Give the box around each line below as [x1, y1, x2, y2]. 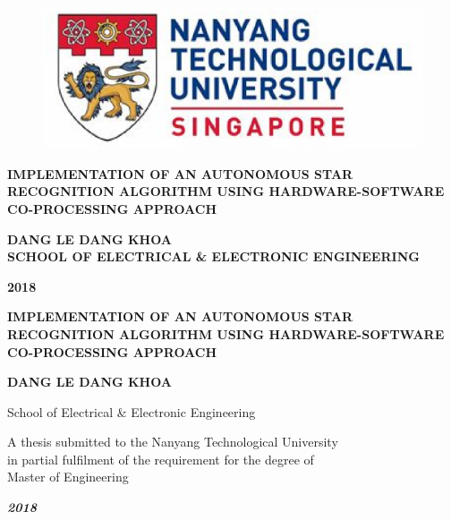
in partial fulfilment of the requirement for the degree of [7, 449, 314, 468]
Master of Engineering [7, 467, 129, 486]
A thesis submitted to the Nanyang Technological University [7, 432, 338, 451]
